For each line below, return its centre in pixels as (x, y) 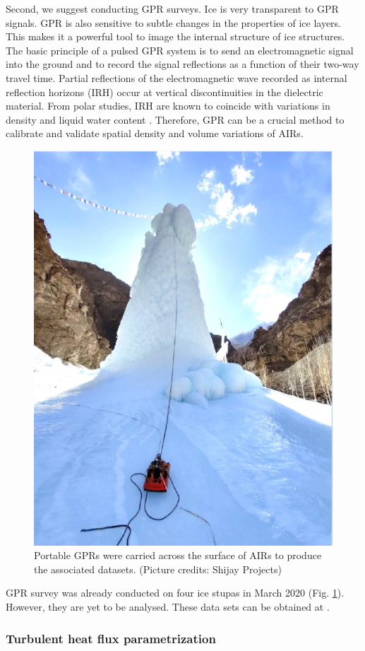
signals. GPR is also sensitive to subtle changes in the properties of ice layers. (173, 22)
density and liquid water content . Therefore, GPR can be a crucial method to (175, 119)
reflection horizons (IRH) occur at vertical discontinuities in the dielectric (164, 92)
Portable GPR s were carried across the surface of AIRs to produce (178, 555)
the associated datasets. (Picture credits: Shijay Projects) (158, 569)
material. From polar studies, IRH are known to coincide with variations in (168, 106)
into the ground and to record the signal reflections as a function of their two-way (182, 64)
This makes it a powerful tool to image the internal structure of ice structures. (175, 36)
